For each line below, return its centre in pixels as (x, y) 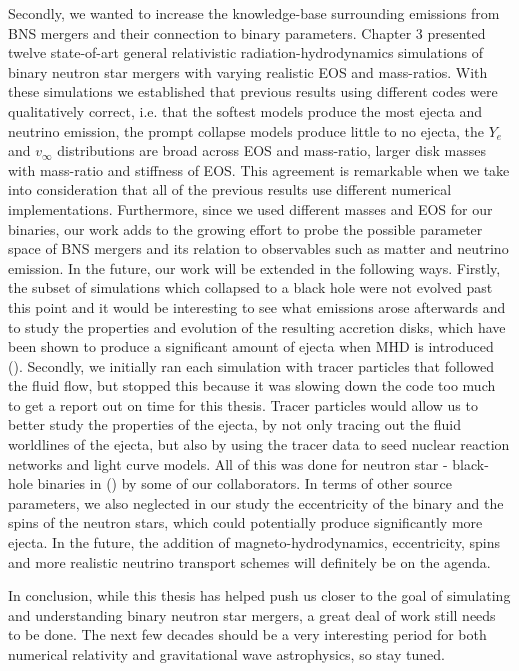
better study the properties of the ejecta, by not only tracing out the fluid (235, 424)
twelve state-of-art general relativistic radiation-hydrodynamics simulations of (246, 52)
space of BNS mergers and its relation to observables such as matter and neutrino (258, 248)
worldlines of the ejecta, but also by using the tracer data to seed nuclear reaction (259, 444)
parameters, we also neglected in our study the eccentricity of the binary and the (256, 502)
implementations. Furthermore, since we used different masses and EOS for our (250, 208)
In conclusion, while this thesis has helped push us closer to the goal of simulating (259, 595)
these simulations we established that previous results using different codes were (253, 91)
